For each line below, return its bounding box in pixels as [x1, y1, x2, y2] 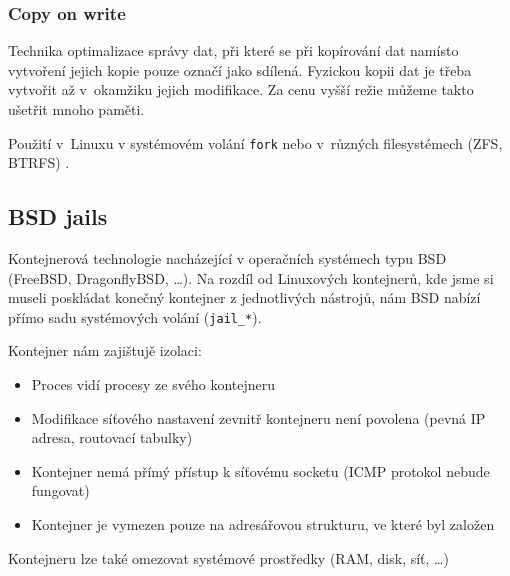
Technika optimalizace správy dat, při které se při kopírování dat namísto [8, 40, 459, 61]
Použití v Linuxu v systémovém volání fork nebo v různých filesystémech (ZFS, [8, 132, 503, 153]
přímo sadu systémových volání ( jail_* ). [8, 306, 262, 327]
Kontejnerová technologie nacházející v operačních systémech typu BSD [8, 248, 447, 269]
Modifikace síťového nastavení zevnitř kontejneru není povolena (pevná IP [31, 407, 486, 428]
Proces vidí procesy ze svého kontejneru [31, 374, 275, 395]
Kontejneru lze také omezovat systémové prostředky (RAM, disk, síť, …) [8, 547, 449, 568]
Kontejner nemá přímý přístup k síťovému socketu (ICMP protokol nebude [31, 460, 490, 481]
